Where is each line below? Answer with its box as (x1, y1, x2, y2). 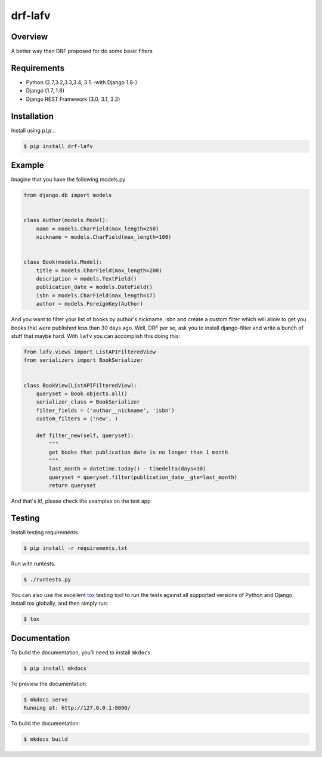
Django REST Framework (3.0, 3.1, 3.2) (26, 96, 120, 103)
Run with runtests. (11, 560, 56, 567)
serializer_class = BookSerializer (36, 399, 140, 405)
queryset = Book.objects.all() (36, 390, 128, 397)
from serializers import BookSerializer (23, 357, 143, 364)
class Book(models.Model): (23, 259, 103, 266)
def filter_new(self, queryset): (36, 432, 134, 439)
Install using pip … (11, 127, 56, 134)
